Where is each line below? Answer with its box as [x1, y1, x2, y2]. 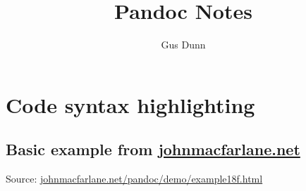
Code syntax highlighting [6, 90, 255, 119]
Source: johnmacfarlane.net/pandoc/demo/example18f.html [6, 171, 263, 186]
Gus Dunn [161, 37, 206, 52]
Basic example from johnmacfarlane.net [6, 138, 300, 160]
